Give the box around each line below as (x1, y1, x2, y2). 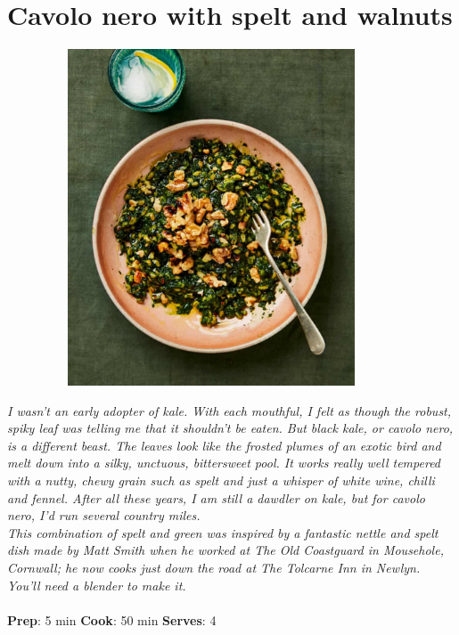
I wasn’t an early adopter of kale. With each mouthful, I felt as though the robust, (7, 401, 452, 419)
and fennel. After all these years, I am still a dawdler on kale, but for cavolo (7, 488, 425, 507)
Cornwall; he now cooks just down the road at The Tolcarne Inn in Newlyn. (7, 558, 421, 576)
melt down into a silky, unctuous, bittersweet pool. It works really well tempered (7, 453, 441, 472)
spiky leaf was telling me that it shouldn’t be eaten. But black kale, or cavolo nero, (7, 419, 454, 437)
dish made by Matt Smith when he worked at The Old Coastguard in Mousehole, (7, 541, 444, 559)
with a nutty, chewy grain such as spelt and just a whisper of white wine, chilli (7, 471, 435, 490)
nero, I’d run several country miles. (7, 506, 201, 525)
